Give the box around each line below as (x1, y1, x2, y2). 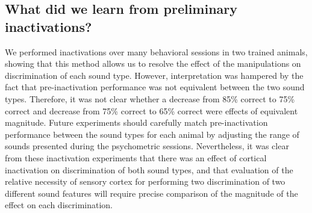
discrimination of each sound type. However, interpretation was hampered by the (5, 69, 304, 81)
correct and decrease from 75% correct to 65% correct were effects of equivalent (5, 104, 298, 117)
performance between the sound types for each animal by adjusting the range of (5, 128, 299, 140)
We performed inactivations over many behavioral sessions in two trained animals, (5, 45, 308, 58)
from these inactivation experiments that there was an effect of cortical (5, 151, 267, 164)
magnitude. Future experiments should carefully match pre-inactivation (5, 116, 268, 129)
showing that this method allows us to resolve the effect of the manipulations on (5, 57, 301, 70)
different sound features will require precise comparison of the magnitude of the (5, 187, 298, 199)
